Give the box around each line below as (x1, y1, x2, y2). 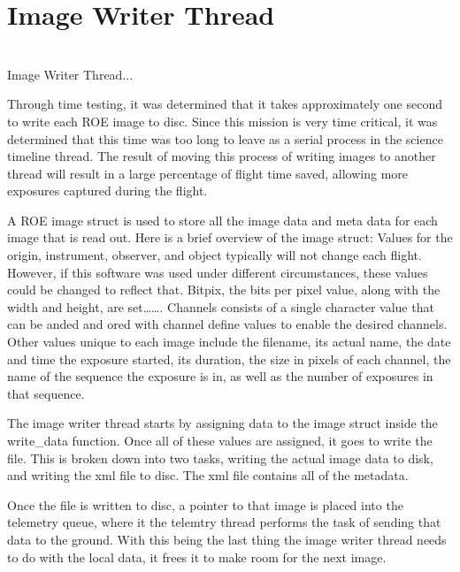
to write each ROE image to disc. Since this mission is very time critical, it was (7, 111, 438, 130)
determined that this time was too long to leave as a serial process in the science (7, 129, 443, 148)
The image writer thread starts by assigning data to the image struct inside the (7, 414, 438, 432)
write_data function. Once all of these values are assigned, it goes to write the (7, 431, 433, 449)
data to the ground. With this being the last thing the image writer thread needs (7, 530, 447, 548)
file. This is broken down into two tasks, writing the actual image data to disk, (7, 448, 433, 467)
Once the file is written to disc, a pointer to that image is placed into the (7, 495, 403, 514)
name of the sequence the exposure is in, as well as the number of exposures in (7, 367, 433, 385)
